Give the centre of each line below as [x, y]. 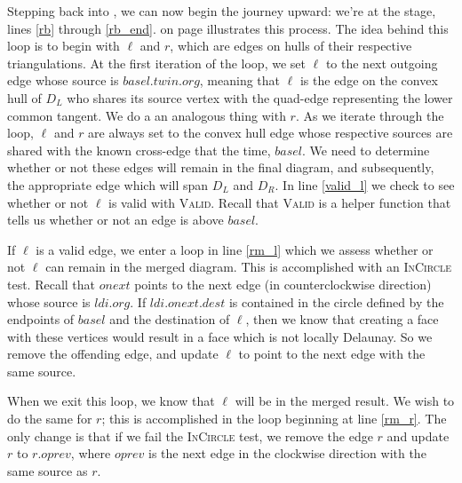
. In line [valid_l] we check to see [365, 184]
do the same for [50, 419]
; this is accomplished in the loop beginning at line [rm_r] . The [274, 419]
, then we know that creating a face [342, 319]
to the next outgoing [382, 63]
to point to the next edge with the [332, 354]
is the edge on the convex [369, 80]
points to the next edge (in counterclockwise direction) [283, 284]
